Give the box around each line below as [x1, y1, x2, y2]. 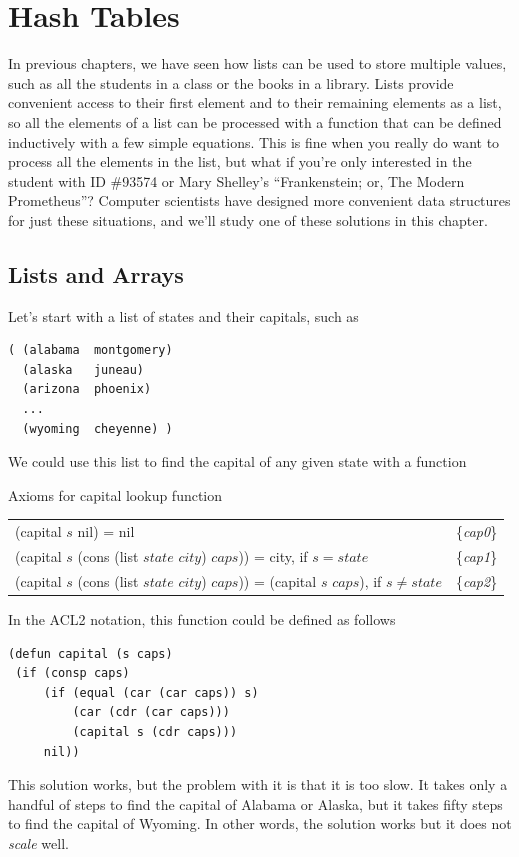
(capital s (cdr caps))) [72, 724, 238, 739]
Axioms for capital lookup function [8, 484, 223, 505]
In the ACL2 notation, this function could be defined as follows [8, 608, 396, 629]
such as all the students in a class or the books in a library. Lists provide [8, 72, 454, 93]
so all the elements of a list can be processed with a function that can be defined [8, 111, 502, 132]
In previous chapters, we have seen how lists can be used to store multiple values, [8, 53, 507, 74]
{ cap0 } [455, 521, 498, 542]
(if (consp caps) [15, 666, 130, 681]
